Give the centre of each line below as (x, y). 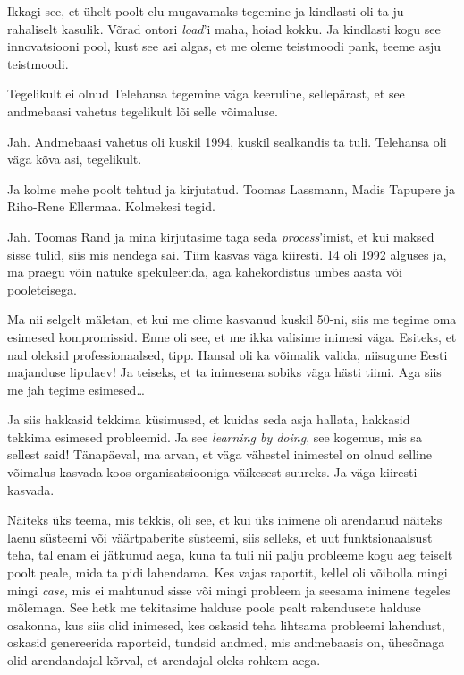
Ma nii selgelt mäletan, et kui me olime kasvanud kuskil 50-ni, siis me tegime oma (232, 319)
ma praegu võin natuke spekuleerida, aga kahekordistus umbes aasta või (205, 272)
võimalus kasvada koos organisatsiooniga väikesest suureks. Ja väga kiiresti (212, 472)
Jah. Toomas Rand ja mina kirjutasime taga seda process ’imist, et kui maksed (221, 236)
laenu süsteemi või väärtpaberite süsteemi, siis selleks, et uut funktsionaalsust (220, 537)
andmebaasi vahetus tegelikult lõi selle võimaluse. (143, 111)
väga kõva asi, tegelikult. (75, 159)
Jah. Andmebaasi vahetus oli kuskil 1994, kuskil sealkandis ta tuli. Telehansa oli (227, 141)
